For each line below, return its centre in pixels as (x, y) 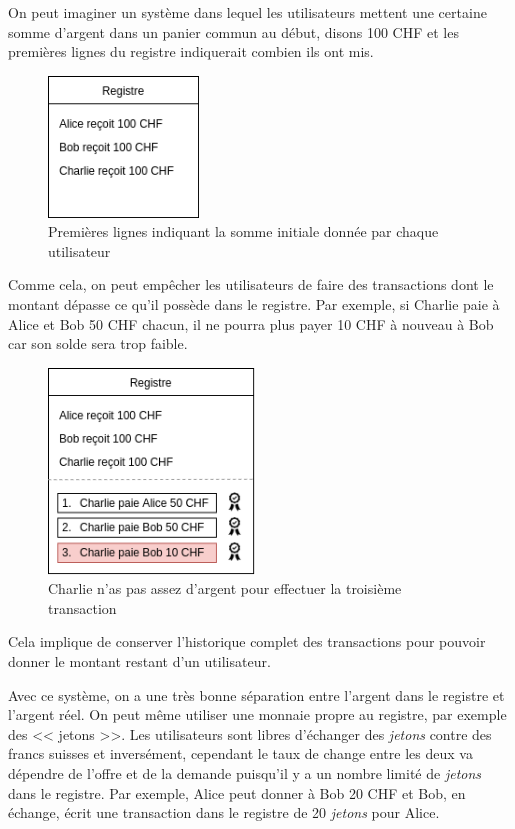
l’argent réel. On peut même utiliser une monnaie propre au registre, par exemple (257, 714)
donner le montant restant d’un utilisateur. (139, 661)
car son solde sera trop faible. (98, 343)
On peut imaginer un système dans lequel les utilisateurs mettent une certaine (247, 12)
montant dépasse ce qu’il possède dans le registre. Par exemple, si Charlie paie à (254, 303)
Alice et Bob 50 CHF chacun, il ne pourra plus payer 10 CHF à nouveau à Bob (251, 323)
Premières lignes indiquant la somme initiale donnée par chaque (243, 231)
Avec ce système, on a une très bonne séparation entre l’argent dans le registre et (256, 694)
